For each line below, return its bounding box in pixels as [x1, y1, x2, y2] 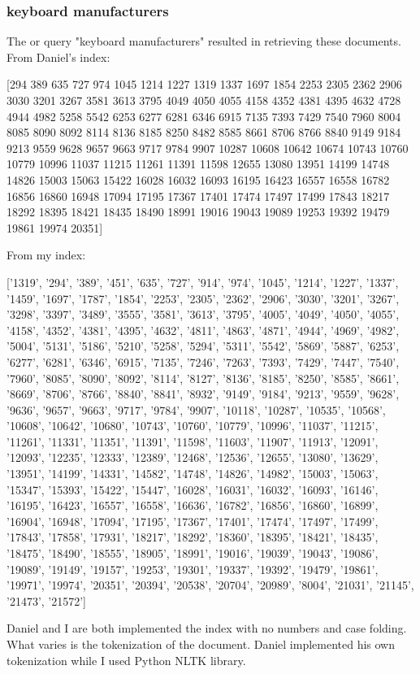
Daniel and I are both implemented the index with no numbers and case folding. [6, 620, 407, 637]
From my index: [6, 246, 86, 263]
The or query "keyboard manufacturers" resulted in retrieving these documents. [6, 33, 401, 50]
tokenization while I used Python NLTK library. [6, 651, 246, 668]
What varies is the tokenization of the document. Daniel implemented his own [6, 636, 396, 652]
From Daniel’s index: [6, 48, 110, 65]
